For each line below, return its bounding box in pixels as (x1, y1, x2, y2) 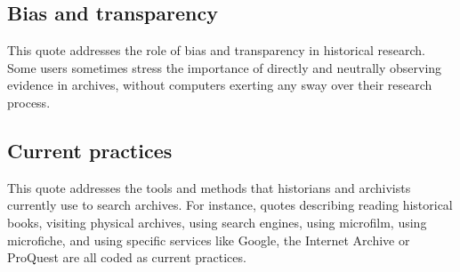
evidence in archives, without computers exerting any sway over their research (7, 76, 432, 94)
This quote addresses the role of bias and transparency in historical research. (7, 41, 425, 60)
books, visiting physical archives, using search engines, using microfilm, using (7, 212, 427, 231)
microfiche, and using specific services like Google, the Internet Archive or (7, 230, 410, 249)
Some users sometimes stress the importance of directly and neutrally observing (7, 58, 442, 76)
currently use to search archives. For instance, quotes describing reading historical (7, 196, 453, 214)
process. (7, 92, 51, 111)
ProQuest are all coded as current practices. (7, 248, 246, 267)
